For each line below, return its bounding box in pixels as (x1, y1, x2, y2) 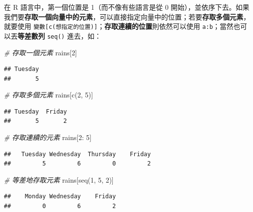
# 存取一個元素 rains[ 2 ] (4, 47, 77, 57)
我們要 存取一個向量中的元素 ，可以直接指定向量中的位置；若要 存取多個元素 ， (4, 11, 250, 22)
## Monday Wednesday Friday (4, 193, 116, 200)
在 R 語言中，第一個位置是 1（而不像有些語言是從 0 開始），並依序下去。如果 (4, 2, 250, 12)
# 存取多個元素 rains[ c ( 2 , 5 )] (4, 90, 93, 100)
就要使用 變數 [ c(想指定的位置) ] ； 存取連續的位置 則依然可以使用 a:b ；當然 (4, 21, 233, 31)
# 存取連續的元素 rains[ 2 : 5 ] (4, 132, 92, 142)
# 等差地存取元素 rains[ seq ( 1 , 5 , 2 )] (4, 174, 114, 185)
